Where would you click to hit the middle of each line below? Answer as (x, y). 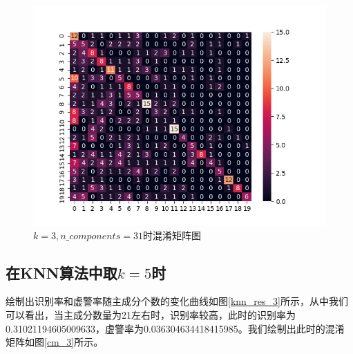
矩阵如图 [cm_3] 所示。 (55, 342)
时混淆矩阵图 (172, 235)
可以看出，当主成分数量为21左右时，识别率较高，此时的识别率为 (151, 314)
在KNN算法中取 (61, 272)
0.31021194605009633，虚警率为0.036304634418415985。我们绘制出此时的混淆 (175, 328)
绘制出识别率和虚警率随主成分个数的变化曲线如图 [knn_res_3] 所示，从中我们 (177, 301)
